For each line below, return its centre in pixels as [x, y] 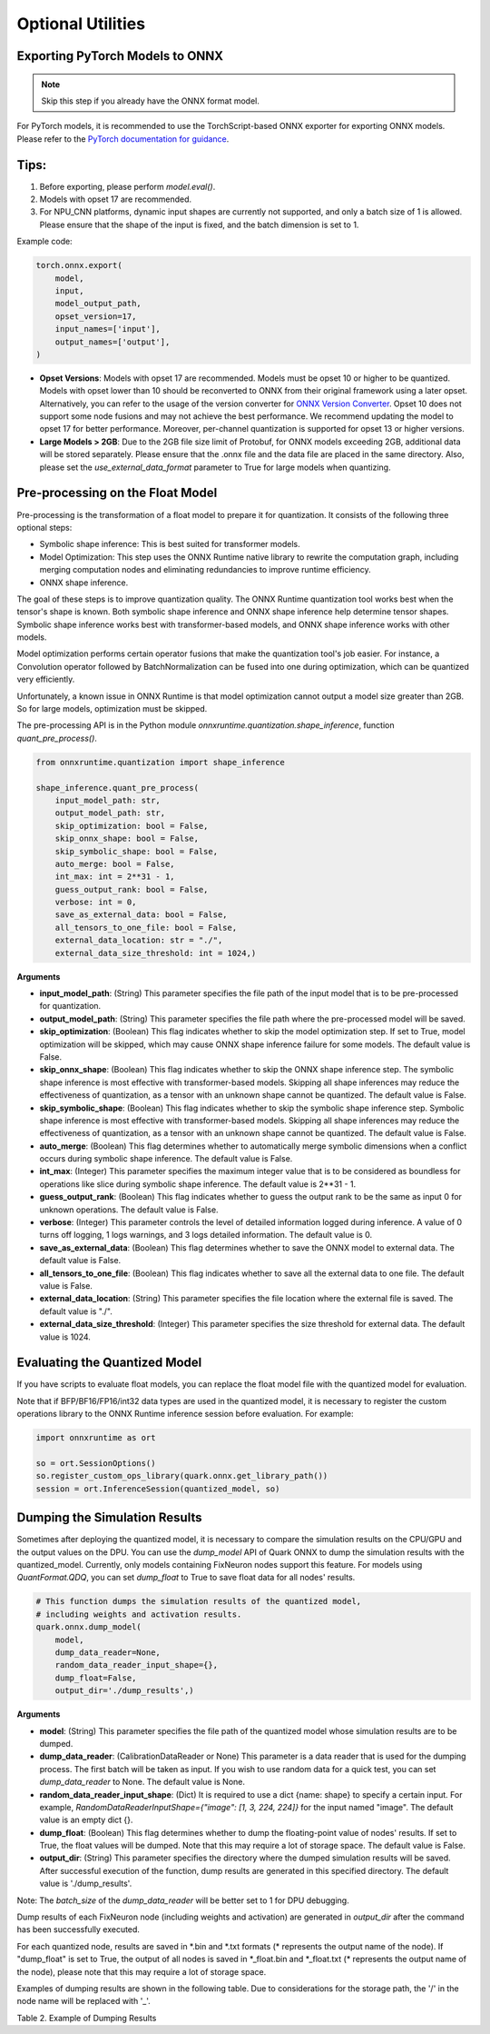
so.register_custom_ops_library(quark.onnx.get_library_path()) [182, 1476]
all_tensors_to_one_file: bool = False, [146, 927]
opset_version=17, [96, 316]
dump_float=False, [96, 1678]
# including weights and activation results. [139, 1614]
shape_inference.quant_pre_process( [118, 788]
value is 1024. [65, 1337]
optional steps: [44, 527]
